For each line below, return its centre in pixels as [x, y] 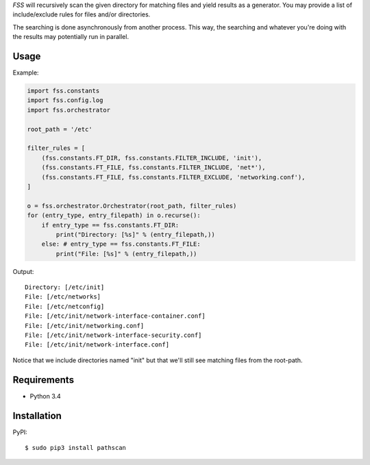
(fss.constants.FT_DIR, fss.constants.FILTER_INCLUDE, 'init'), [152, 158]
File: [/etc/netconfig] [65, 306]
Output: [23, 271]
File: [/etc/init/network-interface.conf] [97, 345]
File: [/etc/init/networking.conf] [85, 326]
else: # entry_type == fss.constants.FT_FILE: [121, 244]
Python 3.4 [45, 396]
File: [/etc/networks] [63, 297]
